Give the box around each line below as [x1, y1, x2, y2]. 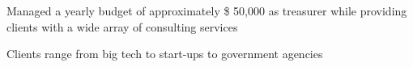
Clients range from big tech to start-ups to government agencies [6, 45, 323, 62]
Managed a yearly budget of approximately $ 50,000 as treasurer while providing [6, 2, 407, 19]
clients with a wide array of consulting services [6, 18, 238, 35]
